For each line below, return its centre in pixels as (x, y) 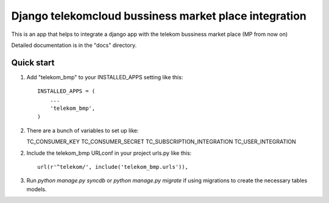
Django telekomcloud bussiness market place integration (159, 16)
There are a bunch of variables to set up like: (83, 130)
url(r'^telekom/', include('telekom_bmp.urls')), (113, 167)
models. (37, 189)
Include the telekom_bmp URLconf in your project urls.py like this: (109, 153)
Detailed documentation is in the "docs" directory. (74, 45)
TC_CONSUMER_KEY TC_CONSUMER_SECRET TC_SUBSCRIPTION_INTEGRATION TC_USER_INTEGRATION (161, 142)
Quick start (33, 62)
